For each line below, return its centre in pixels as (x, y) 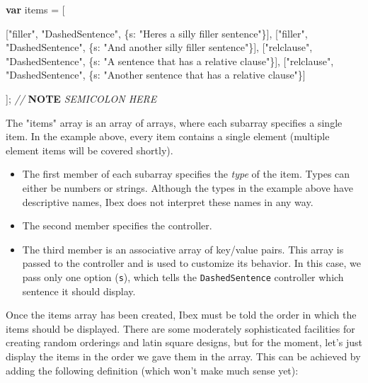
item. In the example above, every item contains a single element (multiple (168, 136)
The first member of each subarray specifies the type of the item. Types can (186, 174)
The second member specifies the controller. (117, 225)
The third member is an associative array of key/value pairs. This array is (183, 249)
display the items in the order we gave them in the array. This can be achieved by (183, 356)
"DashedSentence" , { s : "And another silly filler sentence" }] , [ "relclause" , (159, 47)
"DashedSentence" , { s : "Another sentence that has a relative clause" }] (156, 75)
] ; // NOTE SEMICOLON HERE (81, 98)
